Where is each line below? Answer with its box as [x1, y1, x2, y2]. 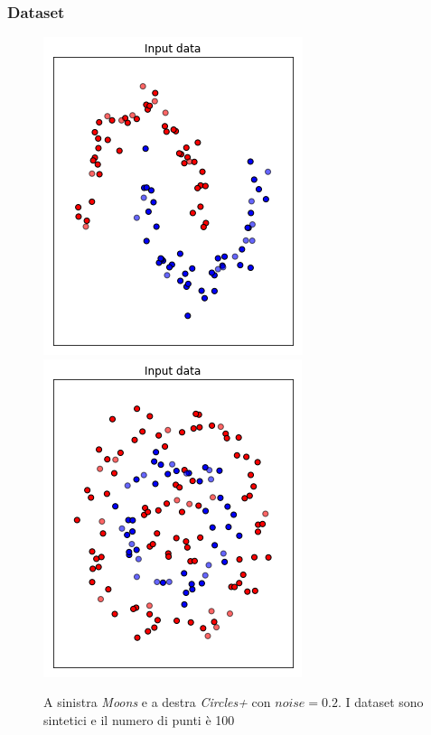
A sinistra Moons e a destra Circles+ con [43, 693, 271, 712]
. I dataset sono [337, 693, 424, 712]
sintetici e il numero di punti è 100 [43, 711, 235, 729]
